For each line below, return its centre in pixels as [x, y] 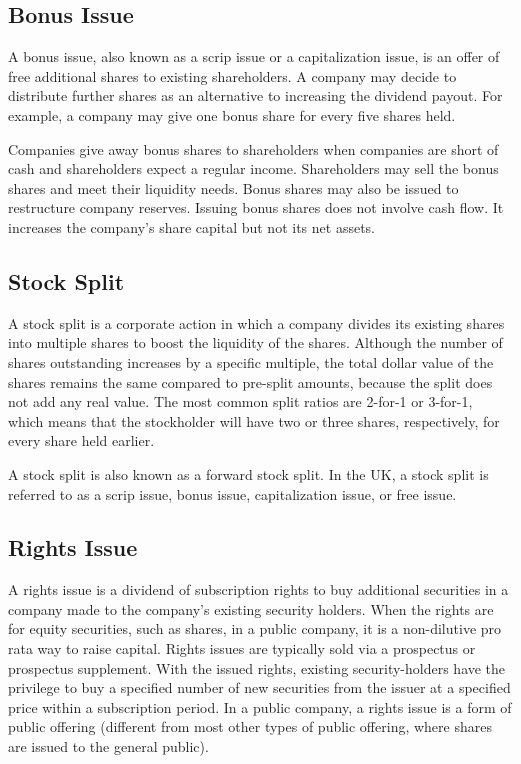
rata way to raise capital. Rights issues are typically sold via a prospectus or [242, 648]
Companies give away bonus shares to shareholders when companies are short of [253, 148]
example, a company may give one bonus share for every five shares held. [232, 114]
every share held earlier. [81, 440]
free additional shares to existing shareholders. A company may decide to [232, 75]
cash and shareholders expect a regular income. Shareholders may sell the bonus [253, 168]
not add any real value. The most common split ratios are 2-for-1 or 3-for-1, [240, 401]
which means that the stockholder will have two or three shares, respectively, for [254, 420]
